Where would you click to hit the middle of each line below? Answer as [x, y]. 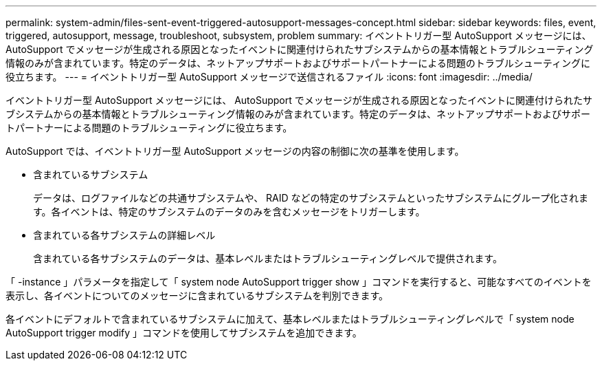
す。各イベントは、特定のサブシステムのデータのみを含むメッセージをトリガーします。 [229, 212]
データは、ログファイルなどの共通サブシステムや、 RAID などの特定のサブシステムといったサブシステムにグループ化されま [311, 198]
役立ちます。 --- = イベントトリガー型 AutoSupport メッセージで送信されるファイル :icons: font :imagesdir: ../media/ [269, 77]
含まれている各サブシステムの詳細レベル [124, 235]
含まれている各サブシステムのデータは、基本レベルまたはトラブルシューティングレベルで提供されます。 [268, 258]
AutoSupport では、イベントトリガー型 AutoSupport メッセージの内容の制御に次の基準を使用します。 [235, 151]
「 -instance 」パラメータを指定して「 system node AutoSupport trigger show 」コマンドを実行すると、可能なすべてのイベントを [299, 282]
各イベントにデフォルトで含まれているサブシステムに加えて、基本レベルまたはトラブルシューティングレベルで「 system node [290, 319]
